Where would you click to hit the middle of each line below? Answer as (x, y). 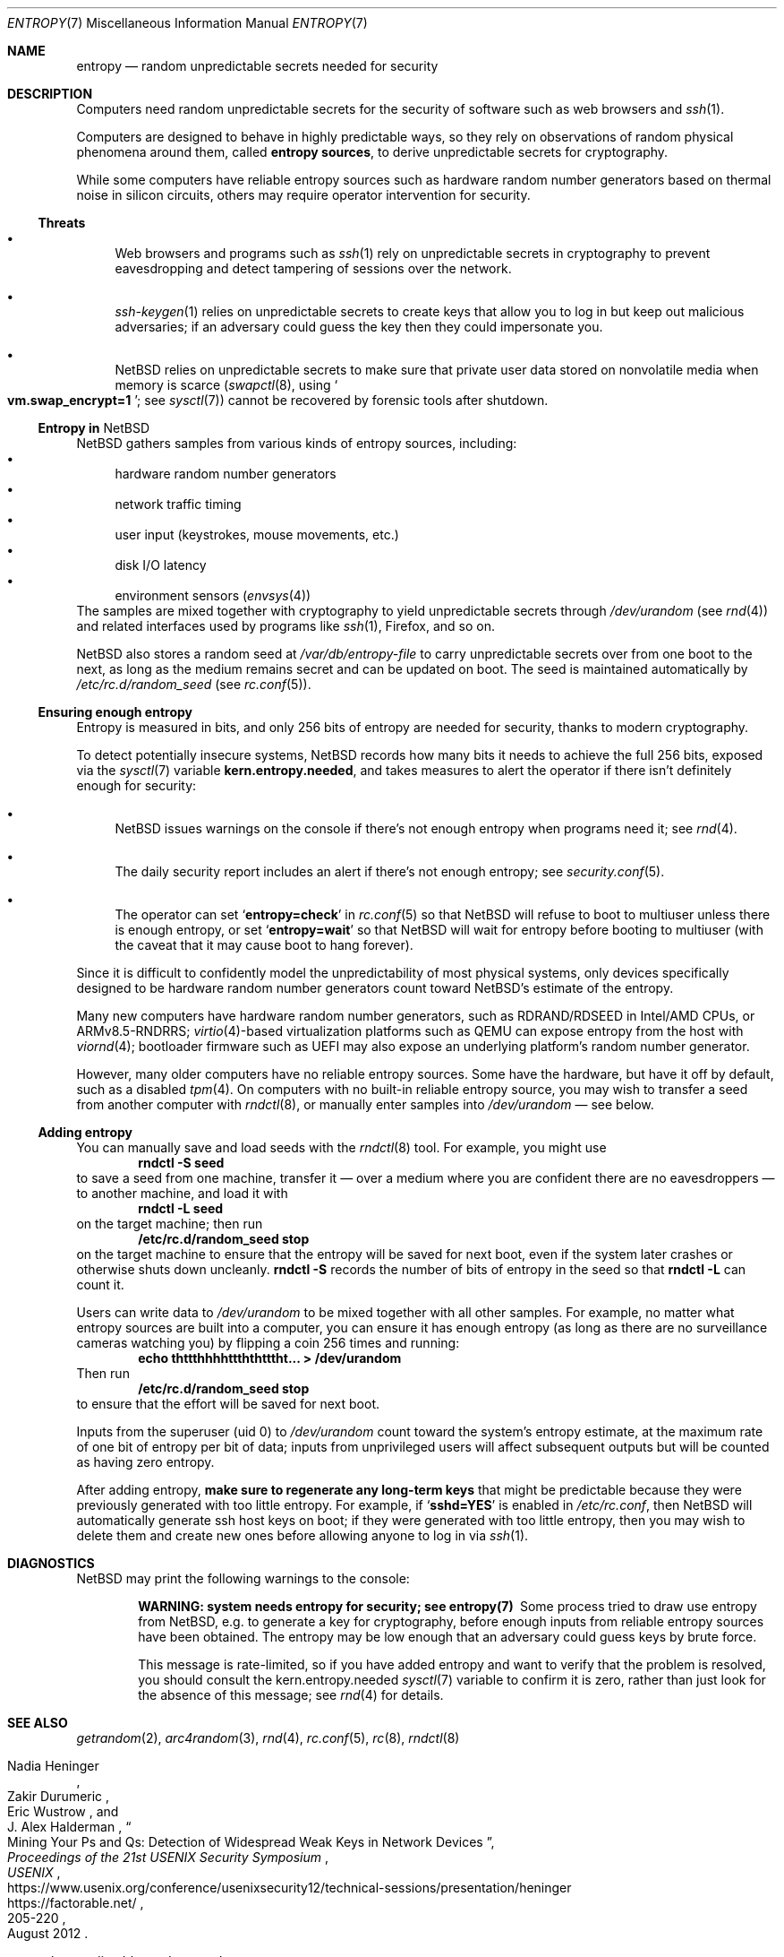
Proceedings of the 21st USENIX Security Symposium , (168, 1857)
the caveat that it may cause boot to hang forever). (264, 945)
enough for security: (136, 785)
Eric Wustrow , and (63, 1811)
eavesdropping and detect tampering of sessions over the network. (313, 268)
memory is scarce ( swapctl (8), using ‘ (226, 385)
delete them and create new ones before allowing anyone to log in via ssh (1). (303, 1535)
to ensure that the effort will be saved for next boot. (228, 1404)
